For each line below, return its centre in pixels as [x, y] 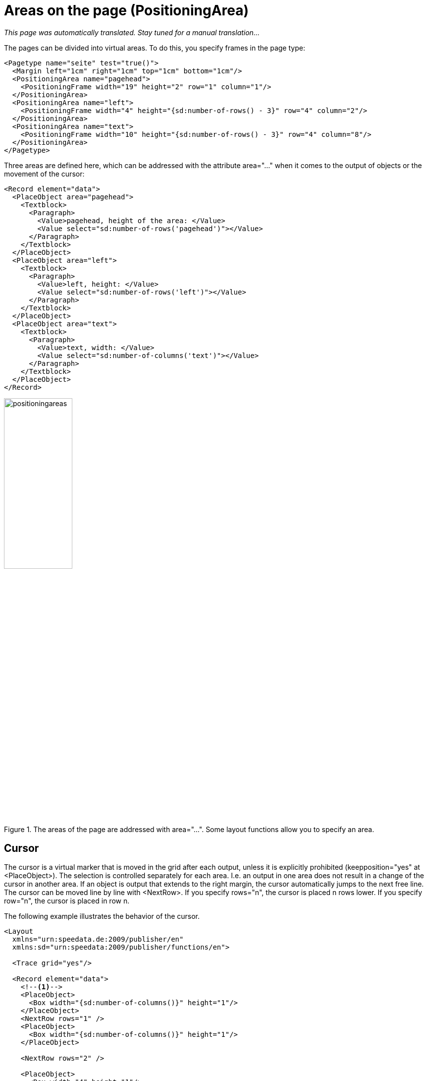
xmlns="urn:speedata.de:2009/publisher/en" [98, 939]
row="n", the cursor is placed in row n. [67, 901]
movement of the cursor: [44, 174]
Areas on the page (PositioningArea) [127, 10]
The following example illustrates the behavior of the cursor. [102, 916]
